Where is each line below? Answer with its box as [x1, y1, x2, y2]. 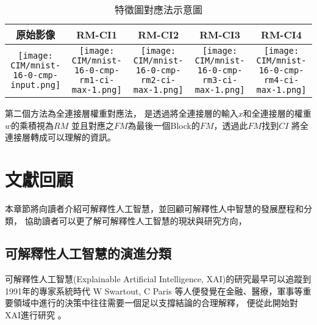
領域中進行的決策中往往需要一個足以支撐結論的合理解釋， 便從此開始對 [13, 296, 298, 309]
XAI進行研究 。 [5, 309, 66, 321]
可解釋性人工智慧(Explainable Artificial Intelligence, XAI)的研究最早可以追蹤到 [5, 272, 312, 285]
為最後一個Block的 [127, 119, 200, 131]
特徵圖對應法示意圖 [114, 2, 202, 16]
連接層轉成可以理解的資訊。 [5, 131, 116, 144]
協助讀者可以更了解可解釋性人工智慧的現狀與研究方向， [24, 214, 247, 227]
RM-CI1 [76, 27, 118, 42]
